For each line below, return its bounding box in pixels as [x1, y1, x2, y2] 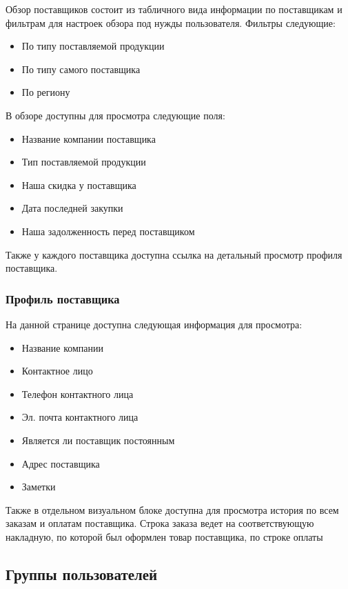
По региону [21, 85, 70, 99]
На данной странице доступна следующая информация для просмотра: [6, 317, 303, 331]
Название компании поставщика [21, 131, 156, 146]
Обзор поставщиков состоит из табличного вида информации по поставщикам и [6, 2, 342, 16]
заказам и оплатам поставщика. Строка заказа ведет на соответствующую [6, 516, 314, 530]
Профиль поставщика [6, 290, 120, 307]
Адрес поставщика [21, 456, 100, 470]
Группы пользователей [6, 563, 158, 584]
